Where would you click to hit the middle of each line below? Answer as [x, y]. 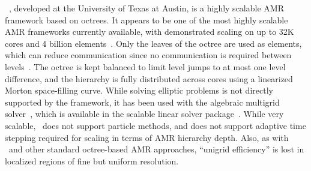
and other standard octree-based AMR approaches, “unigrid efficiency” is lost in [156, 149]
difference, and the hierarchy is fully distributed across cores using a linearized [149, 78]
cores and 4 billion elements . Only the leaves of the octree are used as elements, [153, 43]
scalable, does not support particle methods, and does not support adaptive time [155, 125]
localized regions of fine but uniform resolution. [92, 160]
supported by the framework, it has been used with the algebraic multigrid [142, 102]
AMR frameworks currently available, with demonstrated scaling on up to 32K [149, 31]
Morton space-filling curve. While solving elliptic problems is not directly [139, 90]
